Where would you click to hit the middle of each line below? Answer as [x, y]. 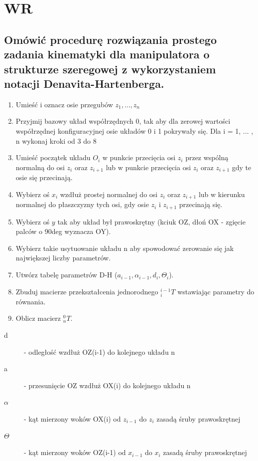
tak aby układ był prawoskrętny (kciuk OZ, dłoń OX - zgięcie [151, 221]
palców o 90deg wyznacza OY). [63, 231]
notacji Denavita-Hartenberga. [84, 83]
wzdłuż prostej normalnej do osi [109, 194]
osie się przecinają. [44, 177]
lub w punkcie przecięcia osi [148, 167]
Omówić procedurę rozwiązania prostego [111, 39]
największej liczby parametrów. [63, 258]
